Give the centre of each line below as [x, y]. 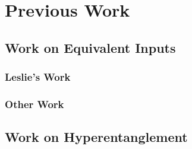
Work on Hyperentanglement [96, 137]
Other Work [34, 104]
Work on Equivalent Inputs [90, 47]
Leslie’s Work [38, 77]
